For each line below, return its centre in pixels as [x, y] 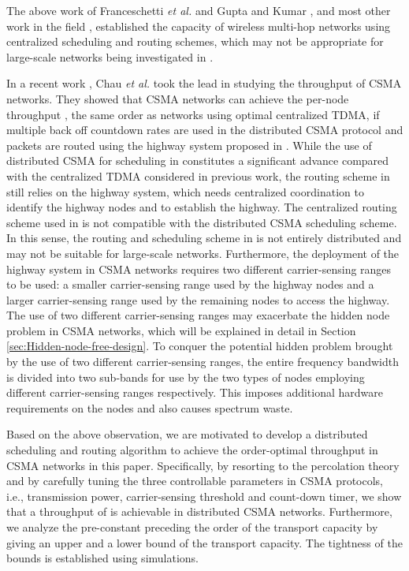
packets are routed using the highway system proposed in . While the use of [189, 145]
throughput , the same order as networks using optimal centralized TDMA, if [193, 114]
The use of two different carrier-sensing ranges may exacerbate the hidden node [198, 315]
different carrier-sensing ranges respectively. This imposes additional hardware [195, 392]
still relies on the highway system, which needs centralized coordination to [185, 191]
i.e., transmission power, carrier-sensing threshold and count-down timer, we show [204, 496]
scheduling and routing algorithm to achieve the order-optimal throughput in [192, 450]
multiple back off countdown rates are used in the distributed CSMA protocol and [205, 130]
